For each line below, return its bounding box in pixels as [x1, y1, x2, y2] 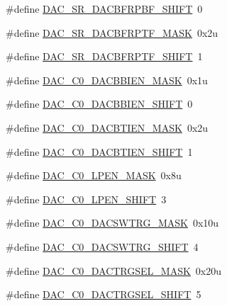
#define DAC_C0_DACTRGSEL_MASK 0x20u [6, 263, 222, 278]
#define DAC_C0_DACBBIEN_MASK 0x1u [6, 72, 208, 87]
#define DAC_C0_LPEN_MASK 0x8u [6, 168, 182, 183]
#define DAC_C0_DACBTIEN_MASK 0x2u [6, 120, 209, 135]
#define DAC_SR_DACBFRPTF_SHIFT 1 [6, 49, 203, 64]
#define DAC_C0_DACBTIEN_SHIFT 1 [6, 144, 193, 159]
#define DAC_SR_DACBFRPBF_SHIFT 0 [6, 1, 203, 16]
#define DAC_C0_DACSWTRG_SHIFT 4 [6, 239, 199, 254]
